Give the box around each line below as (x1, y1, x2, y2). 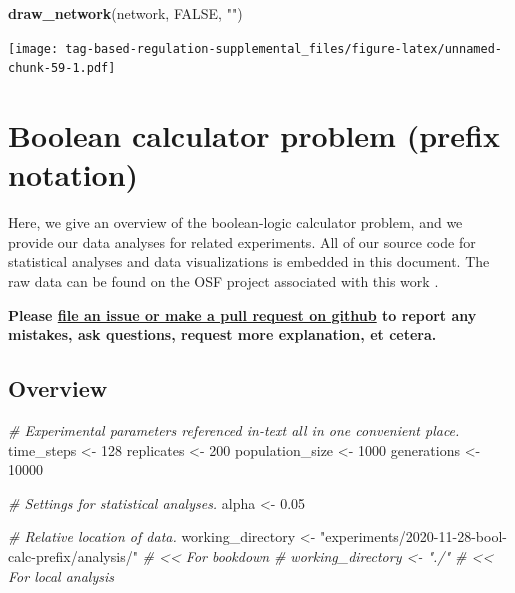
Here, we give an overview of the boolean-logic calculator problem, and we (8, 212, 463, 233)
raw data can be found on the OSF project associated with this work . (8, 271, 439, 291)
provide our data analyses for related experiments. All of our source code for (8, 231, 476, 252)
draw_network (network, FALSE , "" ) (8, 3, 243, 23)
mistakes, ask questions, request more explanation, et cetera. (8, 324, 437, 345)
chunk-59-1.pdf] (8, 61, 116, 76)
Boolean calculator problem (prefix (8, 115, 500, 156)
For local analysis (8, 565, 114, 586)
